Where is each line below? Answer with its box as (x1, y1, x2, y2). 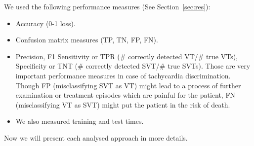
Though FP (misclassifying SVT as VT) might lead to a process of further (15, 80, 241, 90)
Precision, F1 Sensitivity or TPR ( (15, 51, 120, 61)
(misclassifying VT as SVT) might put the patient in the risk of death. (15, 99, 230, 109)
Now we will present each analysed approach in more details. (4, 132, 188, 143)
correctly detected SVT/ (85, 61, 160, 71)
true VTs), (206, 51, 238, 61)
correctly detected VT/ (128, 51, 198, 61)
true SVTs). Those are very (168, 61, 251, 71)
